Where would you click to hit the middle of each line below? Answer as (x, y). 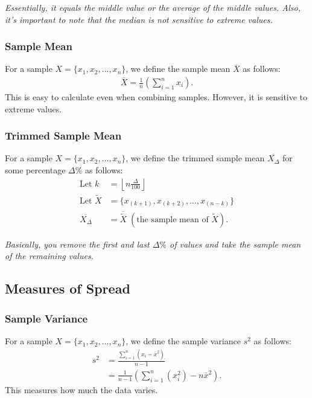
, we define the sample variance (183, 341)
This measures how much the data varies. (81, 389)
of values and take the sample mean (235, 244)
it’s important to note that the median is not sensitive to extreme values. (139, 19)
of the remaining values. (49, 256)
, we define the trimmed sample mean (195, 158)
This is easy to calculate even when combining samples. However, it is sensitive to (156, 97)
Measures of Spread (68, 288)
